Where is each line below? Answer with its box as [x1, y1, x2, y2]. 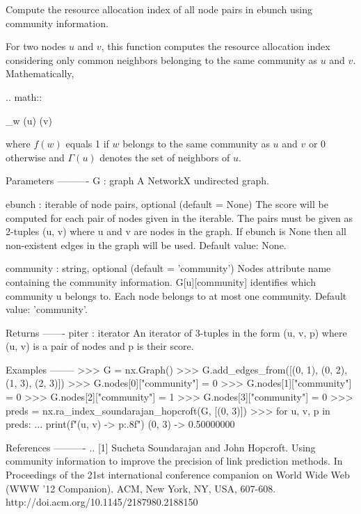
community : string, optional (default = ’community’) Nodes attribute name [6, 261, 331, 275]
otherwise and [6, 150, 65, 164]
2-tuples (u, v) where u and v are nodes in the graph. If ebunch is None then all [6, 224, 346, 239]
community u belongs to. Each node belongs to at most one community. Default [6, 288, 347, 303]
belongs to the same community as [122, 136, 270, 151]
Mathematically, [6, 66, 74, 81]
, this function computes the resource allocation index [101, 39, 330, 54]
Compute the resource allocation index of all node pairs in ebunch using [6, 2, 312, 16]
